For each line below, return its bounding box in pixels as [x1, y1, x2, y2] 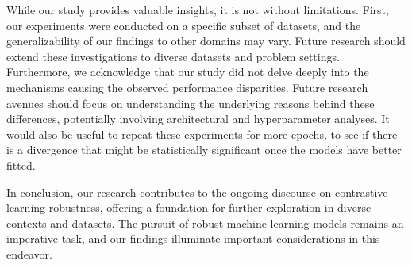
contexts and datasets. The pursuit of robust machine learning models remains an [6, 214, 404, 231]
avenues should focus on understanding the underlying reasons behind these [6, 94, 375, 111]
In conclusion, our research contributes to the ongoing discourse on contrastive [6, 183, 388, 200]
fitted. [6, 156, 36, 173]
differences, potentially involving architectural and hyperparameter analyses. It [6, 110, 390, 127]
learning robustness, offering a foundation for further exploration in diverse [6, 199, 372, 216]
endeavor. [6, 245, 52, 262]
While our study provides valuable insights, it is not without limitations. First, [6, 2, 389, 17]
